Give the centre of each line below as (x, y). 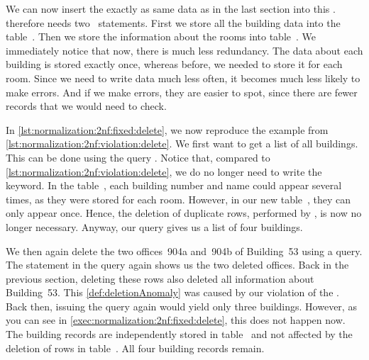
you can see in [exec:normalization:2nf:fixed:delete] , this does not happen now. (176, 320)
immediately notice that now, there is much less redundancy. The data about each (184, 50)
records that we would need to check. (86, 106)
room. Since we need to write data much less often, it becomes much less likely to (183, 78)
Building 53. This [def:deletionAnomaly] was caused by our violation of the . (172, 292)
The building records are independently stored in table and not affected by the (179, 334)
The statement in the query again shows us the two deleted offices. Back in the (177, 265)
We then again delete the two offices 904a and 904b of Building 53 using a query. (184, 251)
